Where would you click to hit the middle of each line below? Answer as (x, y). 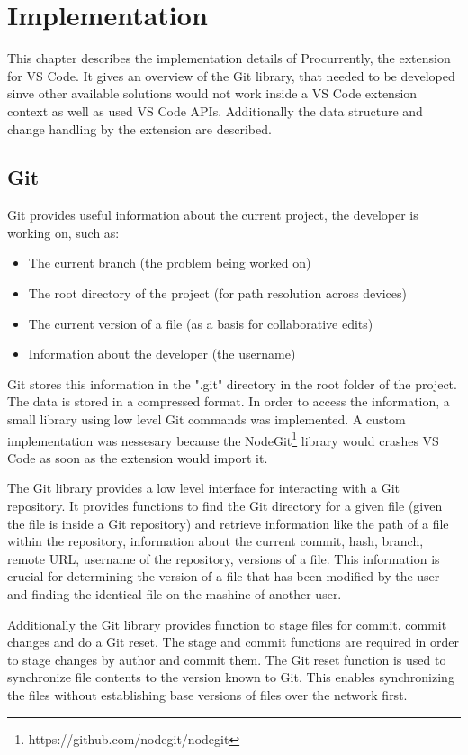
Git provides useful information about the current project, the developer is (213, 215)
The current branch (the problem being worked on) (170, 263)
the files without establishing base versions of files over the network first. (207, 695)
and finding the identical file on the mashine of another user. (175, 594)
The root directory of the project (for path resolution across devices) (217, 293)
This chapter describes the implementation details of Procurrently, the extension (229, 58)
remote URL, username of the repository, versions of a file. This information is (224, 558)
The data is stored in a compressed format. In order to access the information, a (229, 401)
